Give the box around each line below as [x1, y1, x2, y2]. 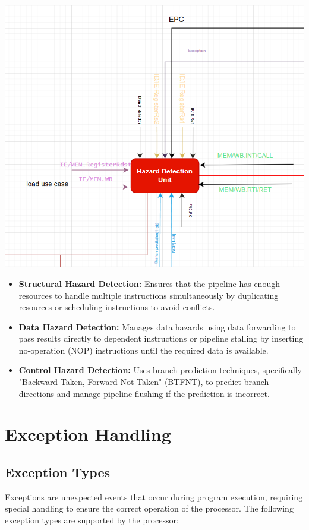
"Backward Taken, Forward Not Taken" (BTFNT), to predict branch [18, 376, 269, 388]
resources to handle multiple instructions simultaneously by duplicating [18, 289, 279, 301]
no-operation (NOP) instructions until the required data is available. [18, 343, 269, 356]
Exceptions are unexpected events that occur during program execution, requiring [5, 490, 303, 503]
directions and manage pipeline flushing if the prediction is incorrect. [18, 387, 270, 399]
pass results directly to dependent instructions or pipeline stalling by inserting [18, 332, 304, 345]
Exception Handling [5, 422, 171, 446]
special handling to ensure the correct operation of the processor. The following [5, 502, 294, 515]
